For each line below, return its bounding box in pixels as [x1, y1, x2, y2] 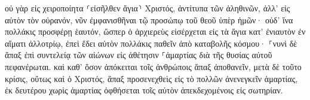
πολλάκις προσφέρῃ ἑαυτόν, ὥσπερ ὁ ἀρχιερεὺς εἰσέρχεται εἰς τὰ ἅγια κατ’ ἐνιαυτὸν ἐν [5, 25, 306, 38]
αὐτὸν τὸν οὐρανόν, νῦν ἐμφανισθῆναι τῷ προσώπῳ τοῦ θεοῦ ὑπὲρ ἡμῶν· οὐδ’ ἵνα [5, 13, 293, 26]
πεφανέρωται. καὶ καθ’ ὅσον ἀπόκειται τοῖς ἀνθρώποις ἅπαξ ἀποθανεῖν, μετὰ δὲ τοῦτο [5, 60, 302, 72]
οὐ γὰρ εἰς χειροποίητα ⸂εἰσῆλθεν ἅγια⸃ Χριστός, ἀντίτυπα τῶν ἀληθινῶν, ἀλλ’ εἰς [5, 2, 290, 14]
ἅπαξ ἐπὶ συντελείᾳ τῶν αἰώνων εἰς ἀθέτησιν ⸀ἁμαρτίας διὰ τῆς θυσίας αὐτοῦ [5, 49, 272, 61]
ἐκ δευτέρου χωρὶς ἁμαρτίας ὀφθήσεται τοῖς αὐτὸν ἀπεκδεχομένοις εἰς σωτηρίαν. [5, 84, 283, 96]
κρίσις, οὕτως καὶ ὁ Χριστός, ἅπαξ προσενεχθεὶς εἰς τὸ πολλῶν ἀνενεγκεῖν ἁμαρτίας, [5, 72, 298, 84]
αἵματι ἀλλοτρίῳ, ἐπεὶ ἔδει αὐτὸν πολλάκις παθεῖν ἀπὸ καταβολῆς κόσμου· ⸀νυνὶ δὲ [5, 37, 297, 49]
